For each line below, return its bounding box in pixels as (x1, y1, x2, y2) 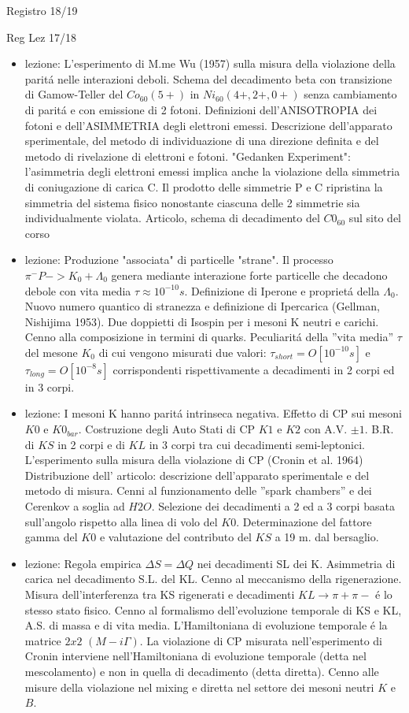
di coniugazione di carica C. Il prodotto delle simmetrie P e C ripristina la (24, 178, 383, 195)
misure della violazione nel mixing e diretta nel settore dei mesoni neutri (24, 678, 374, 695)
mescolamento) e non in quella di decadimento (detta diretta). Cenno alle (24, 663, 379, 679)
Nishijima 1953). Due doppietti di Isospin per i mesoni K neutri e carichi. (24, 313, 379, 329)
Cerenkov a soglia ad (24, 498, 125, 514)
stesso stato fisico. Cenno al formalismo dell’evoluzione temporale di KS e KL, (24, 601, 402, 618)
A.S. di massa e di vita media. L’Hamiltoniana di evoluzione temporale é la (24, 617, 388, 633)
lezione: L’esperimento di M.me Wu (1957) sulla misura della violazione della (24, 55, 396, 72)
